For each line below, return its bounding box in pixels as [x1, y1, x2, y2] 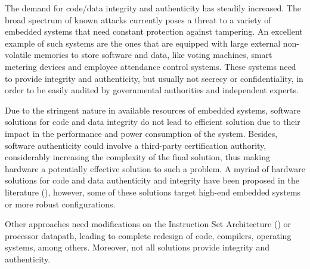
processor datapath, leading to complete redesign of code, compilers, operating [5, 229, 292, 242]
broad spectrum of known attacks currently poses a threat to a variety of [5, 13, 271, 26]
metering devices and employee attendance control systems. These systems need [5, 60, 296, 72]
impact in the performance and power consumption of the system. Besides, [5, 127, 278, 139]
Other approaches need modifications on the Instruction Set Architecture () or [5, 218, 291, 230]
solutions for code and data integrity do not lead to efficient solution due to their [5, 115, 300, 128]
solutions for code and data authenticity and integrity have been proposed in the [5, 174, 299, 187]
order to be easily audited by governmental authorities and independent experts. [5, 84, 299, 96]
